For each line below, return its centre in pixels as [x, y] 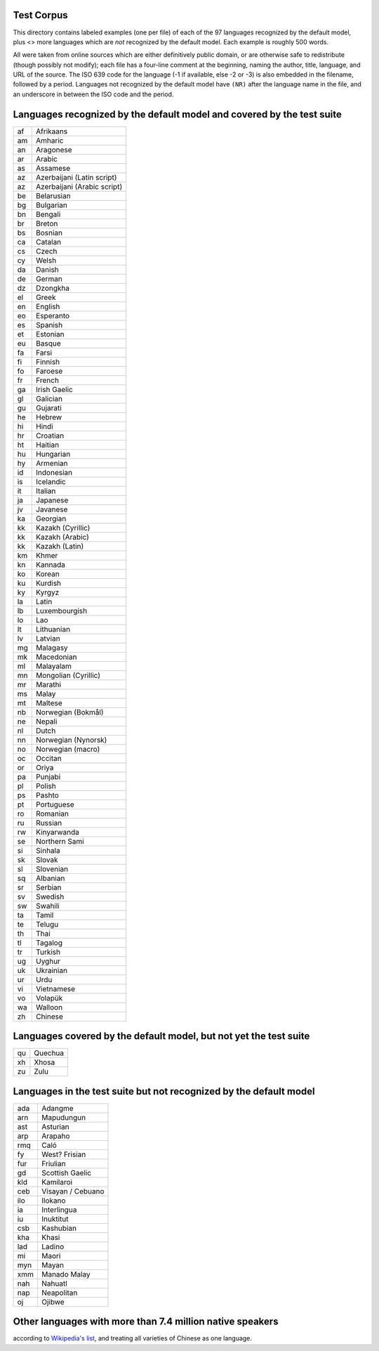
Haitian [48, 445]
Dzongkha [53, 288]
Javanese [52, 509]
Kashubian [59, 1228]
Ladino [53, 1246]
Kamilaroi [57, 1182]
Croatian [50, 436]
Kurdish [49, 583]
